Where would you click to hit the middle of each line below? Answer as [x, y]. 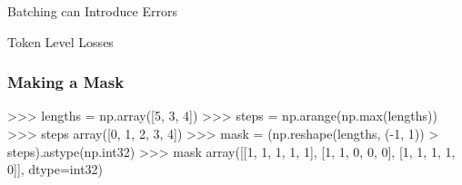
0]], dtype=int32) [55, 169]
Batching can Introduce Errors [92, 11]
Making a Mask [66, 82]
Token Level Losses [60, 41]
